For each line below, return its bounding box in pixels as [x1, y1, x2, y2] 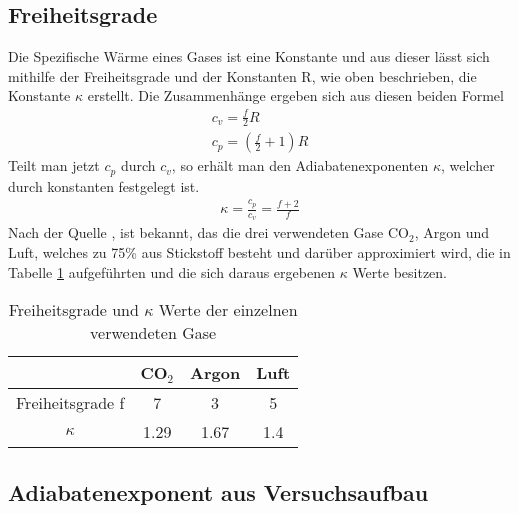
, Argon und [414, 222, 490, 243]
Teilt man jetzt [8, 155, 100, 176]
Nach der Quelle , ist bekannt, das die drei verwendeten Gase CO [8, 222, 409, 243]
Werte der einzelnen [158, 298, 298, 322]
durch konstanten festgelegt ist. [8, 175, 200, 196]
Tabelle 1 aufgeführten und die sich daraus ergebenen [8, 261, 335, 282]
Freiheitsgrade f [16, 391, 125, 415]
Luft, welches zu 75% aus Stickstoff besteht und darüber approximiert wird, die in [8, 242, 511, 263]
